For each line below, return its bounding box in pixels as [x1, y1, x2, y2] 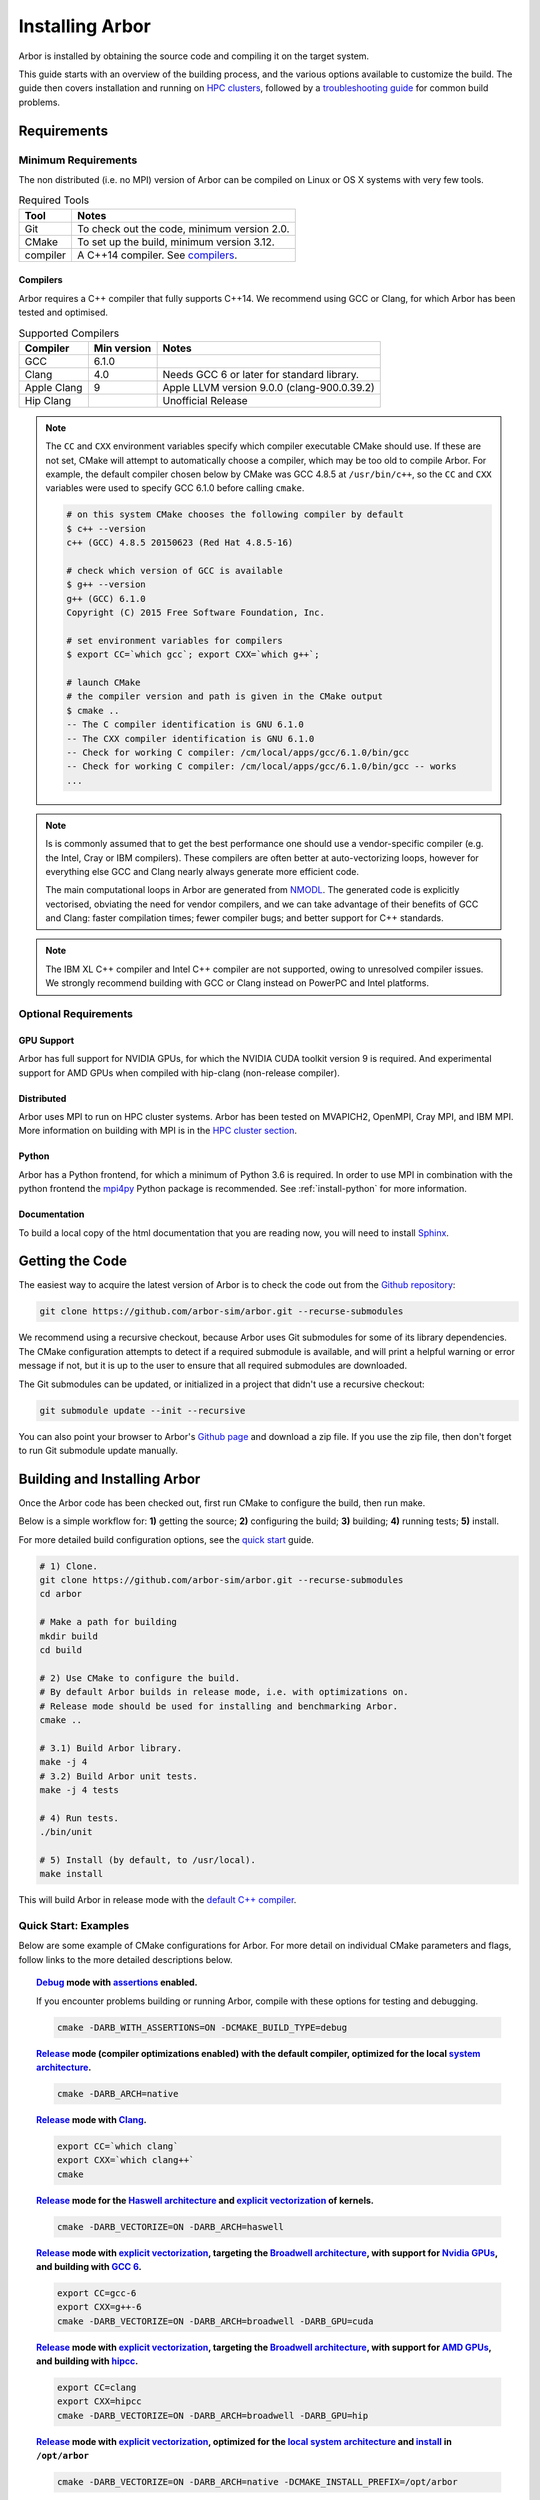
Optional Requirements [18, 1007, 134, 1021]
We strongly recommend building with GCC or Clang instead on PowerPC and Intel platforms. [45, 977, 430, 989]
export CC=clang [56, 2382, 137, 2394]
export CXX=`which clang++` [56, 2155, 195, 2166]
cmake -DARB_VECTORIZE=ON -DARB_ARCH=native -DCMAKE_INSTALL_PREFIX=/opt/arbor [56, 2476, 459, 2488]
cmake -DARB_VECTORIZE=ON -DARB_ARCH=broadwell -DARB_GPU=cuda [56, 2315, 374, 2327]
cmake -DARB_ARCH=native [56, 2088, 179, 2099]
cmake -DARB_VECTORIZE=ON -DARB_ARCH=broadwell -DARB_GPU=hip [56, 2410, 369, 2421]
